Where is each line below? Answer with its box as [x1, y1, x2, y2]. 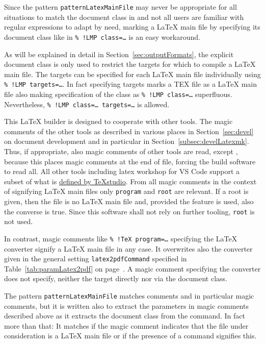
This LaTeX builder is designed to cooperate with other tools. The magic [4, 116, 233, 127]
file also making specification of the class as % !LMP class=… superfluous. [4, 88, 232, 99]
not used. [4, 216, 33, 227]
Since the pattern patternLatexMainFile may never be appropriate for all [4, 2, 237, 12]
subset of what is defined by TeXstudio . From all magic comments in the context [4, 176, 257, 186]
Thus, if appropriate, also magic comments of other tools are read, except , [4, 146, 238, 157]
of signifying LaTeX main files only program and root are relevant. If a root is [4, 186, 249, 196]
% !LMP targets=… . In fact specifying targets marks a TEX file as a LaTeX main [4, 79, 257, 89]
